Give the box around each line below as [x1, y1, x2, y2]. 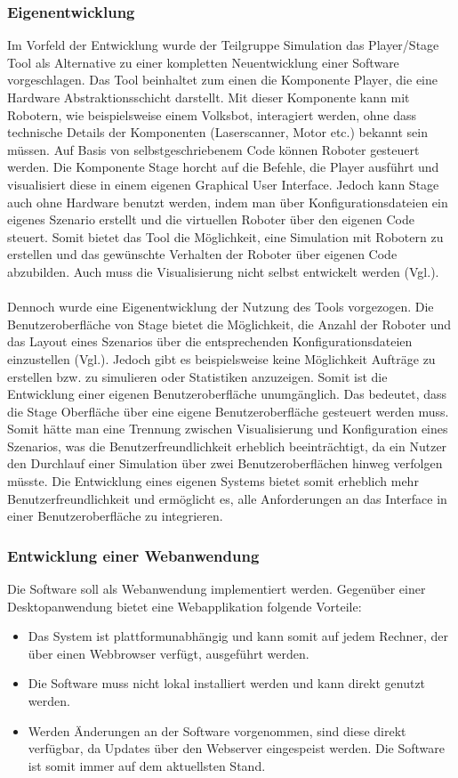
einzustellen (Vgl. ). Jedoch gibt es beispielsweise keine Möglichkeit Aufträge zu [7, 349, 436, 368]
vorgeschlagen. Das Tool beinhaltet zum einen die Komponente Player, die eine [7, 70, 438, 89]
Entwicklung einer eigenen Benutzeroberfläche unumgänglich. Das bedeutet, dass [7, 385, 447, 403]
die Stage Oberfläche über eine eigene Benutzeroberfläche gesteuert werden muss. [7, 401, 449, 420]
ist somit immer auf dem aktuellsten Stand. [28, 756, 266, 774]
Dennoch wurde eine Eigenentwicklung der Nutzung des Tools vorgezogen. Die [7, 297, 434, 316]
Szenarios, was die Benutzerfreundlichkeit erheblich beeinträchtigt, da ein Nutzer [7, 436, 447, 455]
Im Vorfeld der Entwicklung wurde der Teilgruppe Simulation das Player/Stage [7, 36, 439, 54]
